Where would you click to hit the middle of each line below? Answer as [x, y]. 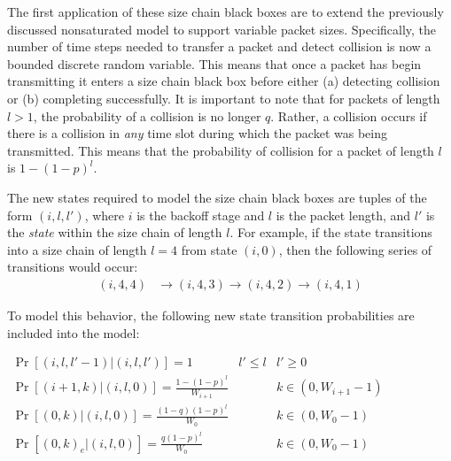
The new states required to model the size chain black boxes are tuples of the [217, 197]
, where [104, 215]
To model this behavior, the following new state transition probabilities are [211, 315]
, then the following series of [355, 249]
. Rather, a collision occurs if [349, 115]
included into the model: [74, 332]
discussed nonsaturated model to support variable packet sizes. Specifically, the [222, 29]
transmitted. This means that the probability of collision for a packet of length [221, 150]
